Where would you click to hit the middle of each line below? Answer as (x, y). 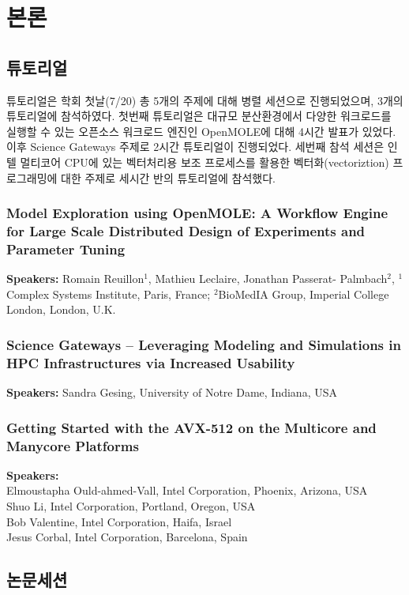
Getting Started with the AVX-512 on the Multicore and (191, 427)
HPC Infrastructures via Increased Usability (151, 362)
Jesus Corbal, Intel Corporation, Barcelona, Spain (127, 537)
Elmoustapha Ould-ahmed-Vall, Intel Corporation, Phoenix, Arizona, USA (187, 490)
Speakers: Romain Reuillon (75, 279)
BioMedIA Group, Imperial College (304, 294)
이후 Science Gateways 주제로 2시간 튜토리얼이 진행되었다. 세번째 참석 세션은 (195, 147)
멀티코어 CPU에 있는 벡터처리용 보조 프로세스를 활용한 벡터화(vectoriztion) (204, 162)
